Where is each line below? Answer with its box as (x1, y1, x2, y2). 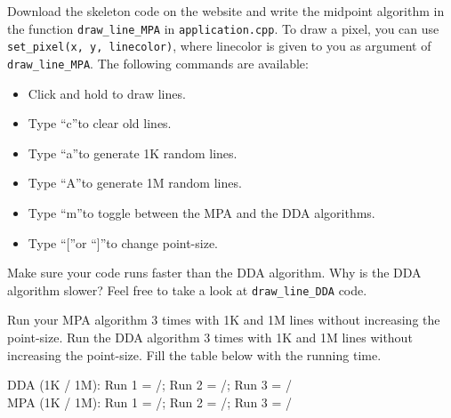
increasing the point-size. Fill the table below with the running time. (7, 345, 382, 364)
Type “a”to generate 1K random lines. (28, 143, 238, 162)
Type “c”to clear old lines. (28, 114, 172, 133)
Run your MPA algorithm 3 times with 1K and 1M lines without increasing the (7, 310, 440, 329)
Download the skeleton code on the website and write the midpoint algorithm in (7, 2, 445, 20)
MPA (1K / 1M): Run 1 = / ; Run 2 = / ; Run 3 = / (7, 392, 293, 411)
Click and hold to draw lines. (28, 84, 186, 102)
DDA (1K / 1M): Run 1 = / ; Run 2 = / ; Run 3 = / (7, 375, 292, 394)
